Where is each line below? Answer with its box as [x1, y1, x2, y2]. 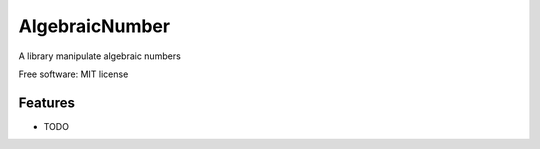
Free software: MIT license [18, 68, 129, 80]
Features [18, 94, 75, 111]
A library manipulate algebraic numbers [18, 50, 182, 62]
